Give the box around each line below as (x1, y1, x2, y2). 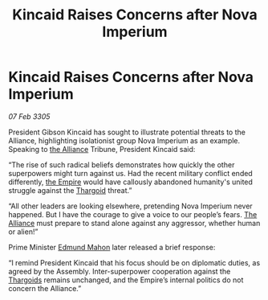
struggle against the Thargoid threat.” (8, 185, 132, 195)
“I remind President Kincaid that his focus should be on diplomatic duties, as (8, 257, 261, 267)
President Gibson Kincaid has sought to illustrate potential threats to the (8, 127, 246, 137)
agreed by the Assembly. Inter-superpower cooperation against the (8, 266, 231, 276)
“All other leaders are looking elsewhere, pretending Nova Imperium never (8, 201, 253, 211)
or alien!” (8, 227, 39, 236)
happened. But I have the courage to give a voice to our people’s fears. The (8, 209, 258, 219)
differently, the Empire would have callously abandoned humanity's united (8, 177, 253, 187)
